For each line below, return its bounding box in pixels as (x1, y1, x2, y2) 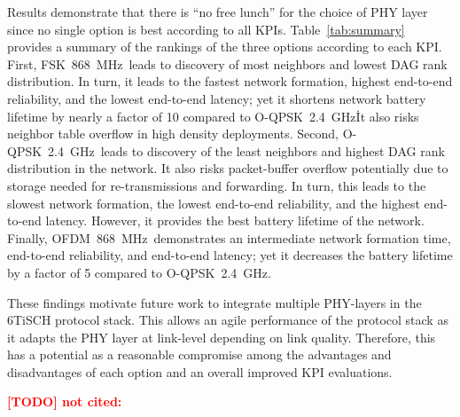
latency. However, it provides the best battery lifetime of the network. (45, 211, 425, 230)
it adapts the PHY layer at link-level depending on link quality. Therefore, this (7, 327, 436, 346)
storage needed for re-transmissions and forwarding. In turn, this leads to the (7, 176, 426, 194)
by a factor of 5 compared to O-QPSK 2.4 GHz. (7, 263, 271, 281)
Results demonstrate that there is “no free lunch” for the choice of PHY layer (7, 3, 428, 20)
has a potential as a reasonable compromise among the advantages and (7, 345, 392, 364)
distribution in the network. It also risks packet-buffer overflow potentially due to (7, 159, 448, 177)
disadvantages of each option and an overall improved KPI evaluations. (7, 362, 393, 381)
